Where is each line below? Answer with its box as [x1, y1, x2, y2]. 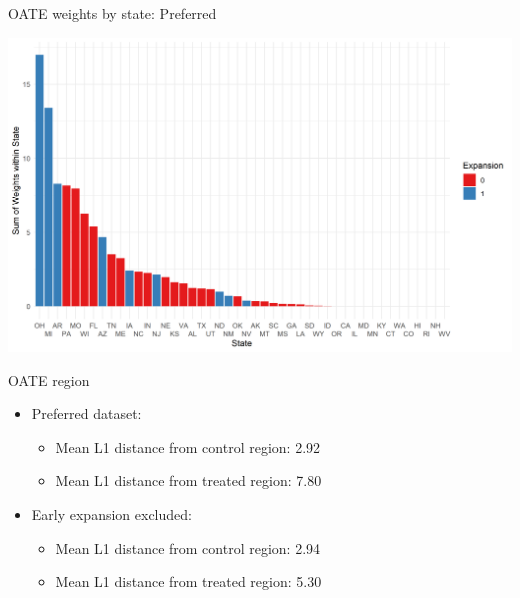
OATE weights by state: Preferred [8, 3, 217, 23]
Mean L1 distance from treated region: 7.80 [55, 470, 322, 491]
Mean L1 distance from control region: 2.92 [55, 436, 321, 457]
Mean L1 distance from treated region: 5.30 [55, 571, 322, 592]
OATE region [8, 369, 90, 390]
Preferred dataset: [31, 403, 142, 424]
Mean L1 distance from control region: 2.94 [55, 537, 321, 558]
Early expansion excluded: [31, 504, 192, 525]
